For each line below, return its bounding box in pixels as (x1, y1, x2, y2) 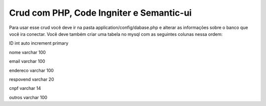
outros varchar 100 (9, 94, 48, 100)
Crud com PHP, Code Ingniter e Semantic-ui (9, 7, 192, 18)
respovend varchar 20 (9, 76, 54, 82)
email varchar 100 (9, 58, 45, 64)
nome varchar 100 (9, 49, 46, 55)
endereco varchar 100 (9, 67, 54, 73)
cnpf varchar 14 (9, 85, 41, 91)
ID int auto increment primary (9, 40, 68, 46)
